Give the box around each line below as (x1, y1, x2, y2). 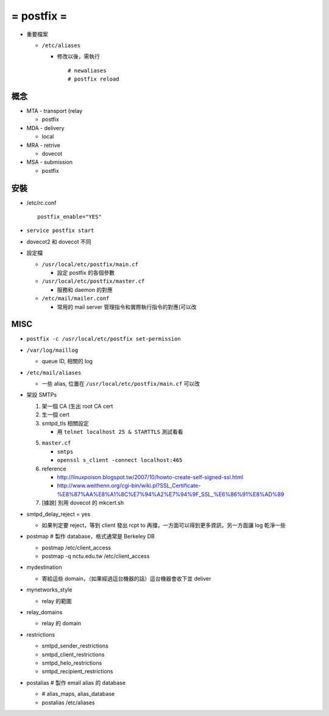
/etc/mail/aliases (26, 369, 82, 376)
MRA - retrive (26, 141, 60, 149)
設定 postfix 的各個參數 (57, 269, 115, 276)
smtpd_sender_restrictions (41, 642, 109, 649)
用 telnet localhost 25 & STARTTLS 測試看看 (57, 428, 183, 435)
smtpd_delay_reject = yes (26, 510, 91, 518)
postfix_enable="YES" (37, 214, 102, 220)
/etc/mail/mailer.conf (41, 295, 110, 302)
